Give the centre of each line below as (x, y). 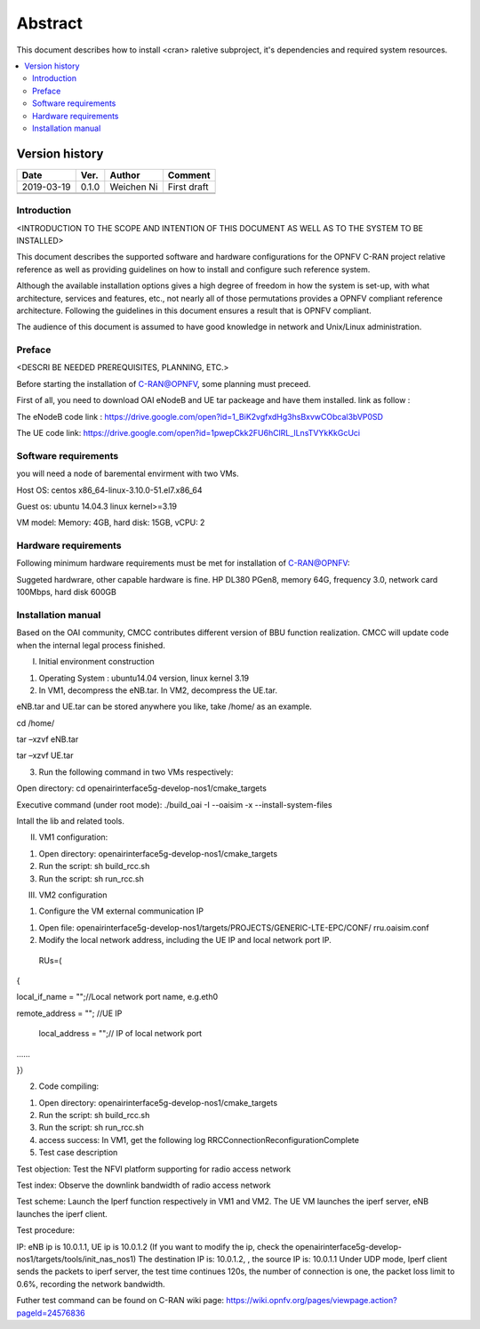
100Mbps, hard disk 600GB (67, 592)
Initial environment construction (96, 662)
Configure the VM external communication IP (121, 911)
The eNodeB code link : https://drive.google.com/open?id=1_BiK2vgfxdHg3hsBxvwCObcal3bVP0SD (200, 416)
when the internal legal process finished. (91, 645)
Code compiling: (69, 1086)
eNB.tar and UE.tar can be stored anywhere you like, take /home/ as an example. (164, 706)
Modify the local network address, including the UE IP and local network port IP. (185, 940)
